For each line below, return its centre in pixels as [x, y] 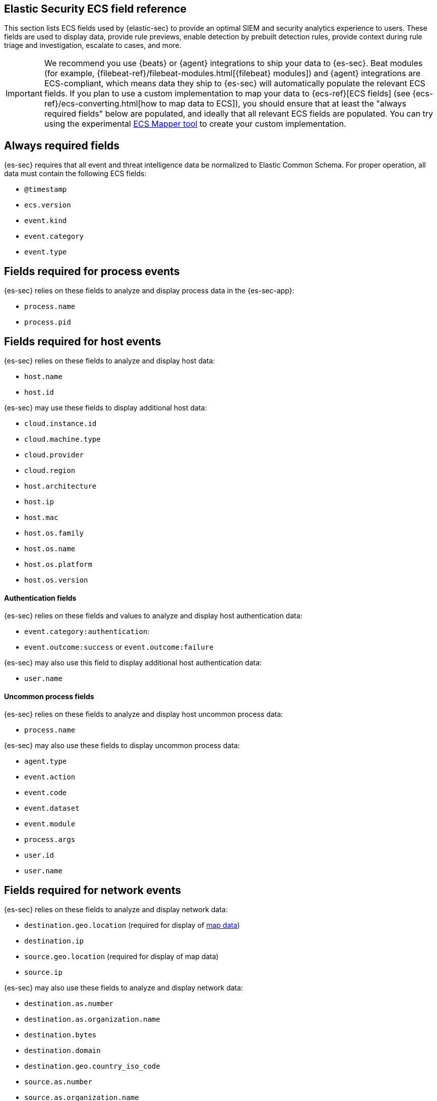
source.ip [43, 973]
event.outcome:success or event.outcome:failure [119, 647]
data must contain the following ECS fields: [75, 174]
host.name [43, 376]
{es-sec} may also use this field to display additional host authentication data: [133, 663]
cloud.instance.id [60, 423]
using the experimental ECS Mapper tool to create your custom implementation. [195, 124]
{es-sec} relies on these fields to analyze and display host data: [110, 360]
